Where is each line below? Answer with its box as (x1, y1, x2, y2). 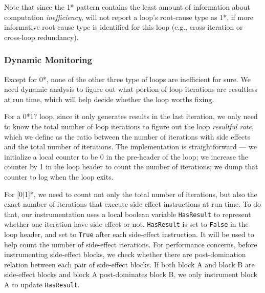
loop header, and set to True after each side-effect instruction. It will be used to (4, 229, 254, 240)
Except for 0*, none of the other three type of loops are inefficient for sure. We (4, 73, 251, 84)
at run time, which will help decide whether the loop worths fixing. (4, 93, 214, 104)
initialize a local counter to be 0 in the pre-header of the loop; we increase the (4, 151, 248, 162)
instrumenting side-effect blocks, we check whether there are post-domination (4, 249, 246, 260)
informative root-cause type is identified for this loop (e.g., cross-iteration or (4, 22, 243, 32)
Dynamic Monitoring (4, 53, 92, 66)
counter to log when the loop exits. (4, 171, 114, 182)
